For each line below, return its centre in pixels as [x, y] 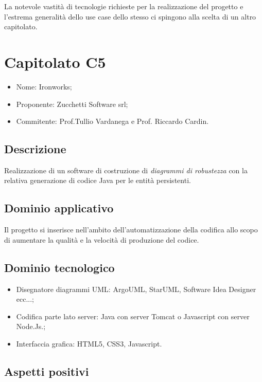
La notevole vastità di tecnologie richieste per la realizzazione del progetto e [124, 6]
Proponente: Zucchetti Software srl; [72, 104]
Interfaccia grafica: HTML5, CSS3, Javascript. [89, 344]
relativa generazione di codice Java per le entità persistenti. [98, 180]
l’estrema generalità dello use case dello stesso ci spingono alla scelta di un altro [130, 16]
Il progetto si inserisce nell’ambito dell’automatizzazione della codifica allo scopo [131, 230]
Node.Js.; [31, 326]
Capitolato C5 [55, 61]
